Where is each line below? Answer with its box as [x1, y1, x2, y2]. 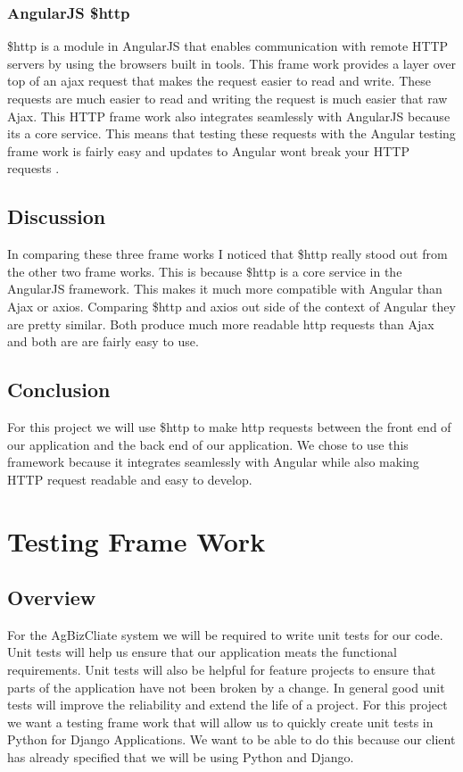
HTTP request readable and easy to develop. [7, 469, 252, 488]
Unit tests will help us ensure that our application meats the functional [7, 643, 397, 661]
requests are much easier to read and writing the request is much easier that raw [7, 89, 448, 107]
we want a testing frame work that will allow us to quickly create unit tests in [7, 712, 434, 731]
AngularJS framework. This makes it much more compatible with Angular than [7, 279, 442, 298]
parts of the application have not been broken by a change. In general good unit [7, 677, 445, 696]
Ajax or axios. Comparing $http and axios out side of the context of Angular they [7, 296, 456, 315]
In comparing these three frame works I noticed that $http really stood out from [7, 245, 448, 263]
